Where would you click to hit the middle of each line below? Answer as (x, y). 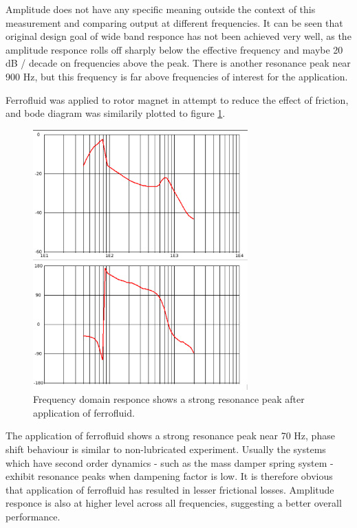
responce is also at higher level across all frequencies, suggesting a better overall (174, 503)
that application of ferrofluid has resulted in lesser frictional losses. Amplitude (170, 489)
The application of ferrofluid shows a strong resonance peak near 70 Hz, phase (170, 436)
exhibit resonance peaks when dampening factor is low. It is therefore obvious (169, 476)
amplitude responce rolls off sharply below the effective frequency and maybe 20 (174, 49)
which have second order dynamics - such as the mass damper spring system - (170, 462)
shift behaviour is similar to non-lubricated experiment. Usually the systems (166, 449)
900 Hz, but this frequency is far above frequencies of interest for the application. (177, 76)
